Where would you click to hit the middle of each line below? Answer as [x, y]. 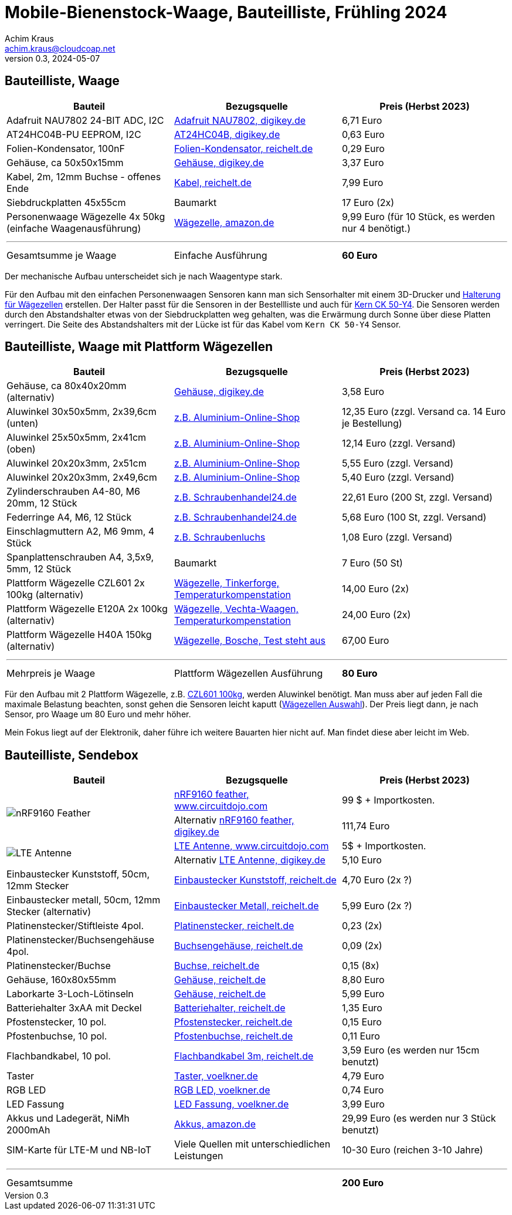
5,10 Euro [362, 860]
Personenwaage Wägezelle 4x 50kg [86, 216]
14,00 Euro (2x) [375, 589]
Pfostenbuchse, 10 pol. [57, 1036]
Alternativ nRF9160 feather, [234, 820]
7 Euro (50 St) [372, 563]
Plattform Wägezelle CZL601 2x [76, 583]
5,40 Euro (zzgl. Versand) [398, 477]
